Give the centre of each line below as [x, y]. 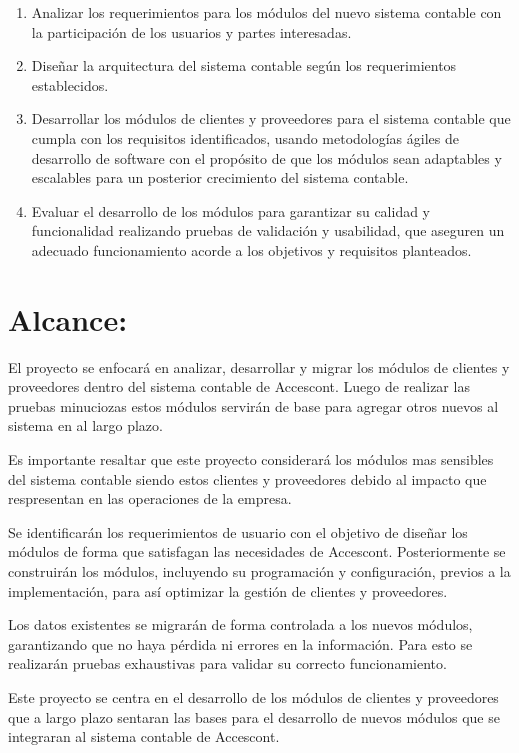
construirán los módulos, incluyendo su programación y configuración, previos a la [259, 571]
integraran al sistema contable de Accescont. [144, 736]
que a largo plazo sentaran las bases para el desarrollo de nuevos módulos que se [254, 716]
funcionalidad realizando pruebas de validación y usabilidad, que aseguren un [268, 230]
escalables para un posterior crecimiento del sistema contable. [220, 177]
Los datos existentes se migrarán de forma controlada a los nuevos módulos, [240, 624]
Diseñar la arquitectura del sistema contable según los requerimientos [244, 65]
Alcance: [68, 318]
